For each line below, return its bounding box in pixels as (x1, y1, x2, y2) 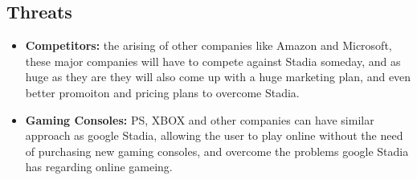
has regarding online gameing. (25, 158, 173, 175)
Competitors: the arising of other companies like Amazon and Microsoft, (25, 37, 392, 54)
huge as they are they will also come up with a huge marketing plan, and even (25, 68, 411, 85)
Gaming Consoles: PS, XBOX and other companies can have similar (25, 111, 374, 128)
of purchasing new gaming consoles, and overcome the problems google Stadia (25, 142, 409, 159)
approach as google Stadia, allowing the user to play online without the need (25, 127, 403, 144)
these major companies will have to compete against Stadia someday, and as (25, 52, 401, 69)
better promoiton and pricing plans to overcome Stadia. (25, 84, 300, 100)
